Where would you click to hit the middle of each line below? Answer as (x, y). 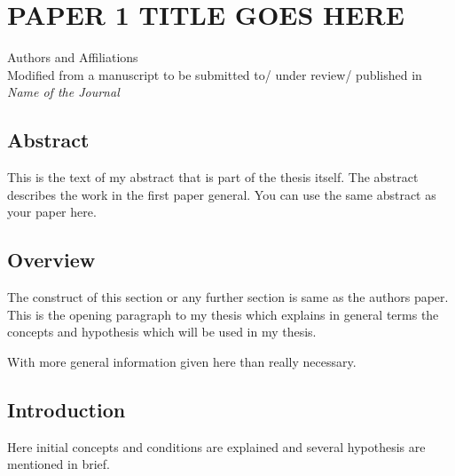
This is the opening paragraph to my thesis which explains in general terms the (223, 314)
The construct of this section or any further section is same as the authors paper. (228, 297)
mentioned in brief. (59, 464)
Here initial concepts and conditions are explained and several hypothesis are (216, 446)
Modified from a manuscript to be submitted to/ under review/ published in (215, 74)
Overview (51, 260)
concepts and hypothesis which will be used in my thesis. (162, 332)
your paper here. (52, 212)
